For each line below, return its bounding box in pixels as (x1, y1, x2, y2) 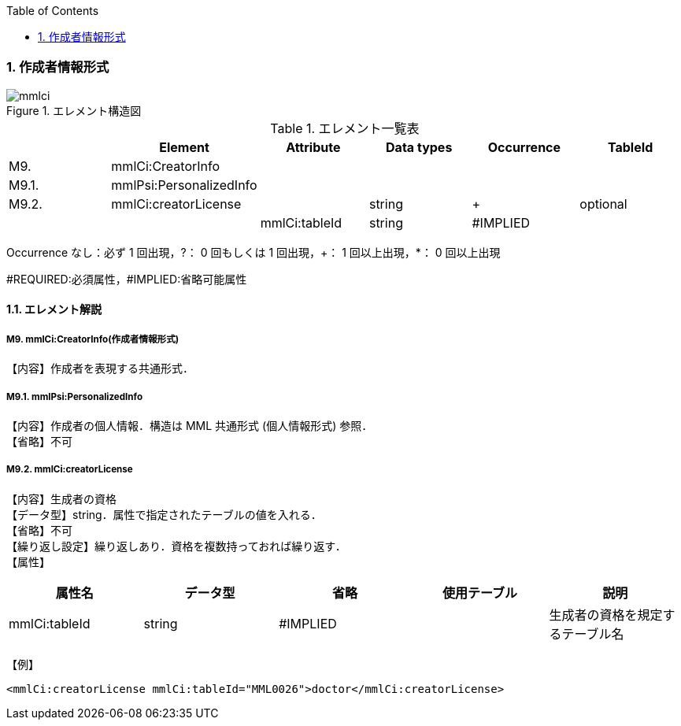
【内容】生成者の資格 (6, 491, 117, 506)
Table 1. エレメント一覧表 (270, 120, 420, 136)
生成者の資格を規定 (549, 606, 663, 623)
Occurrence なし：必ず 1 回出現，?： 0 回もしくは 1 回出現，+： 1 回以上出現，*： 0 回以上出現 (6, 245, 501, 259)
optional (579, 195, 627, 212)
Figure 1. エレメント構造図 (6, 103, 142, 117)
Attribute (286, 139, 341, 155)
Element (159, 139, 209, 155)
